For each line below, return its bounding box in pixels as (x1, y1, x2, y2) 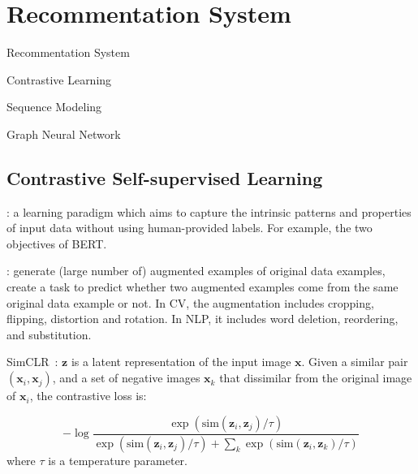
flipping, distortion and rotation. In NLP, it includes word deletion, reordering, (6, 310, 399, 327)
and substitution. (6, 325, 92, 343)
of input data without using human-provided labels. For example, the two (6, 219, 373, 236)
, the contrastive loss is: (29, 387, 147, 404)
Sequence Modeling (6, 98, 102, 115)
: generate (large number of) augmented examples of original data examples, (6, 262, 386, 279)
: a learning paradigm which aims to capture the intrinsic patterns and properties (6, 203, 412, 220)
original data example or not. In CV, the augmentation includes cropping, (6, 294, 374, 311)
